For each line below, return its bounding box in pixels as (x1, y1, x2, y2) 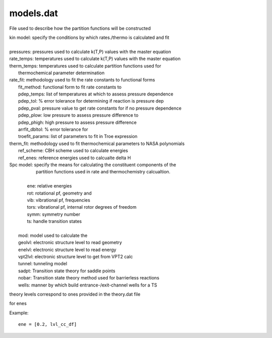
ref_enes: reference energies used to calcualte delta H (18, 155, 131, 161)
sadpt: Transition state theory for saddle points (18, 268, 115, 274)
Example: (9, 310, 29, 316)
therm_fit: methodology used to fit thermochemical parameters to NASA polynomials (9, 140, 185, 147)
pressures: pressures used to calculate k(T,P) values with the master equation (9, 49, 171, 55)
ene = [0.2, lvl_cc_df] (18, 321, 77, 327)
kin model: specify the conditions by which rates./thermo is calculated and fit (9, 34, 170, 40)
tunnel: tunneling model (18, 261, 67, 267)
